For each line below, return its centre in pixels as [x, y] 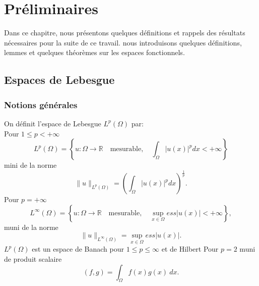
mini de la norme [30, 165]
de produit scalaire [33, 259]
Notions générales [41, 104]
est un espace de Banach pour [78, 249]
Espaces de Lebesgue [59, 80]
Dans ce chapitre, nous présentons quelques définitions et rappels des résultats [125, 33]
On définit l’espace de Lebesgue [53, 123]
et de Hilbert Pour [190, 249]
